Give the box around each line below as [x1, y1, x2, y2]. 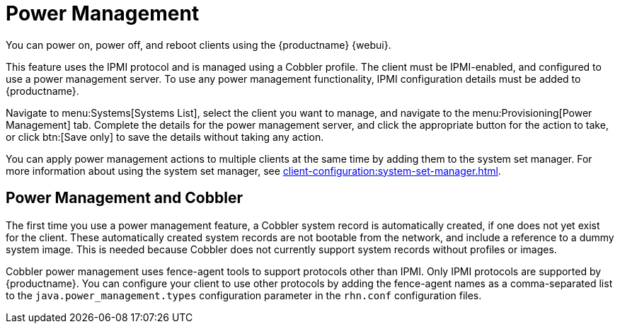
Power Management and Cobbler [6, 189, 243, 207]
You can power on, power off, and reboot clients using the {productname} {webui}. [6, 38, 391, 51]
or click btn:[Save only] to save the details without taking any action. [6, 130, 324, 143]
